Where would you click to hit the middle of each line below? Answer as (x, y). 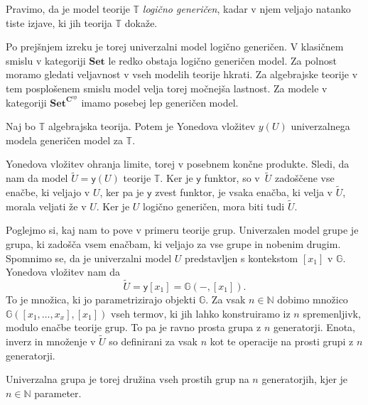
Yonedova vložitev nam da (63, 272)
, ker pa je (122, 192)
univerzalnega (320, 126)
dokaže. (141, 22)
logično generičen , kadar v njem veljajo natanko (247, 9)
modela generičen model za (64, 140)
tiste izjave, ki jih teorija (59, 22)
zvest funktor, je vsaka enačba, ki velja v (244, 192)
